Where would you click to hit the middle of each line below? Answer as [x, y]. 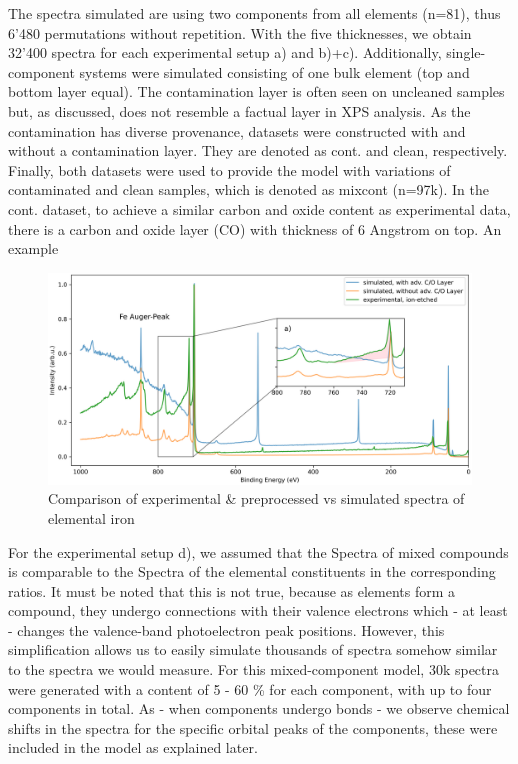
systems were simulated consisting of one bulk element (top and [274, 71]
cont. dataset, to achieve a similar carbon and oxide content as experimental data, [259, 208]
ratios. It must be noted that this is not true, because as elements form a [232, 590]
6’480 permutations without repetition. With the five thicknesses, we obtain [240, 32]
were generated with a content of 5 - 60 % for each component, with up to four [250, 688]
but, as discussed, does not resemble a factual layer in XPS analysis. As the [239, 110]
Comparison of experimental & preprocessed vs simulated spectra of [256, 498]
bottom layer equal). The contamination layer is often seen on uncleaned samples [256, 91]
